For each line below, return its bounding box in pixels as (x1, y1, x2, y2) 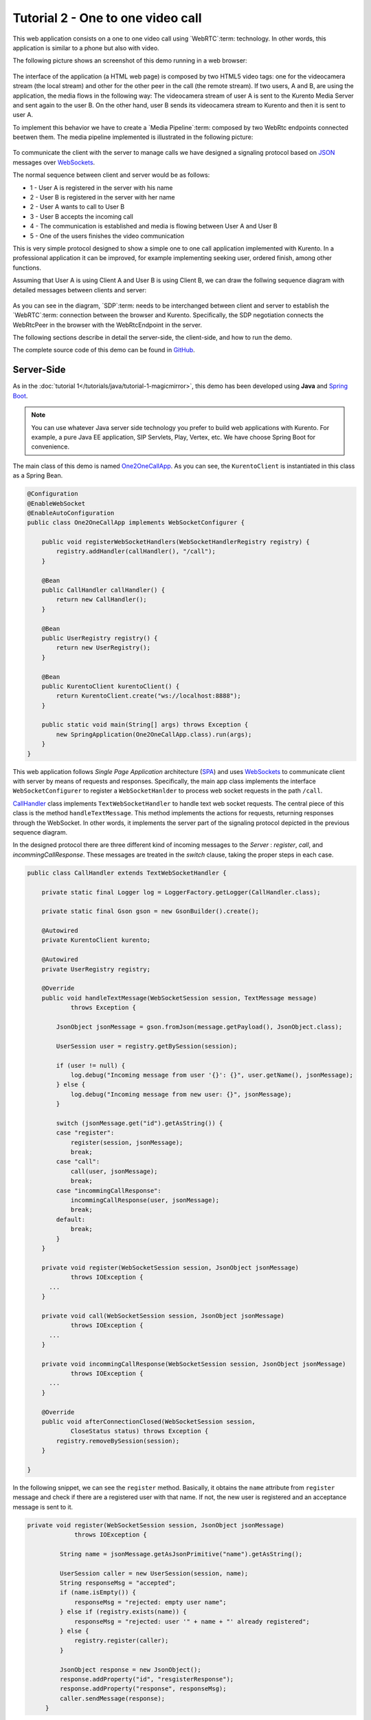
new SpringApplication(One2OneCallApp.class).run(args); (56, 730, 252, 738)
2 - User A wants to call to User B (30, 203, 125, 211)
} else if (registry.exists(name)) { (59, 1608, 187, 1616)
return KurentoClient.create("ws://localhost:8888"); (56, 692, 241, 700)
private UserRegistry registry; (41, 965, 151, 973)
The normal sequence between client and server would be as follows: (12, 171, 210, 179)
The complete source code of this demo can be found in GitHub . (12, 346, 195, 354)
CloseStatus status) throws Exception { (70, 1428, 209, 1435)
